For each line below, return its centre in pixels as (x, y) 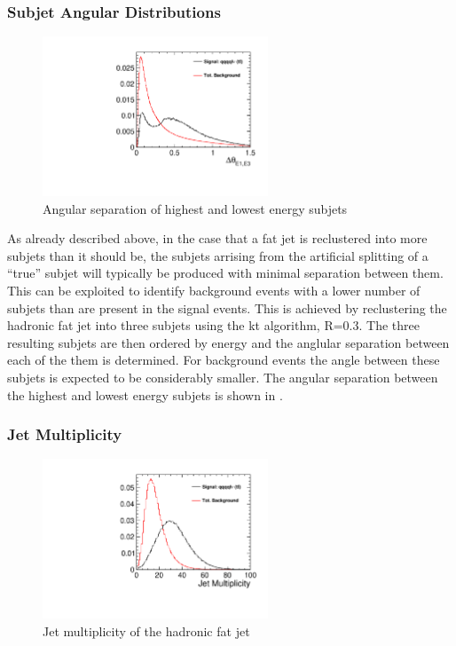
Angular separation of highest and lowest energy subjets (195, 208)
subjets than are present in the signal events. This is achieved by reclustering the (227, 307)
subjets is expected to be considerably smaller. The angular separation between (223, 377)
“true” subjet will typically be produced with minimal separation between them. (225, 273)
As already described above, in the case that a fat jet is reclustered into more (217, 238)
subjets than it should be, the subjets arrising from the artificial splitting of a (218, 255)
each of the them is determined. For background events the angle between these (224, 360)
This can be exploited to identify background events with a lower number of (214, 290)
